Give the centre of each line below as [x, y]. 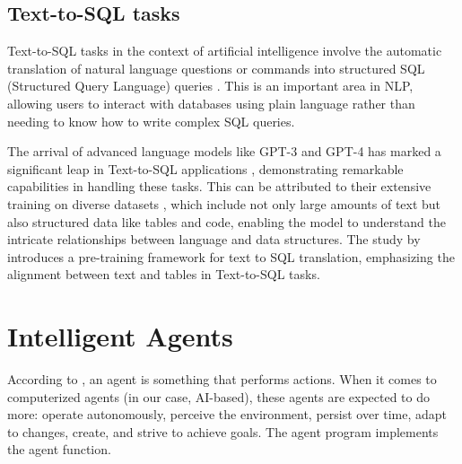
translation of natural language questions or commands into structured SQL [216, 68]
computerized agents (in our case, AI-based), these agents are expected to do [218, 396]
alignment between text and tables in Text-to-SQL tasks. [164, 274]
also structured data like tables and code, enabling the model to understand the [227, 221]
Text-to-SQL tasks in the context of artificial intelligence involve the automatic [225, 51]
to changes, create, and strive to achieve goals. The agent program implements [223, 431]
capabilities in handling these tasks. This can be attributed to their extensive [219, 186]
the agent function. [59, 449]
